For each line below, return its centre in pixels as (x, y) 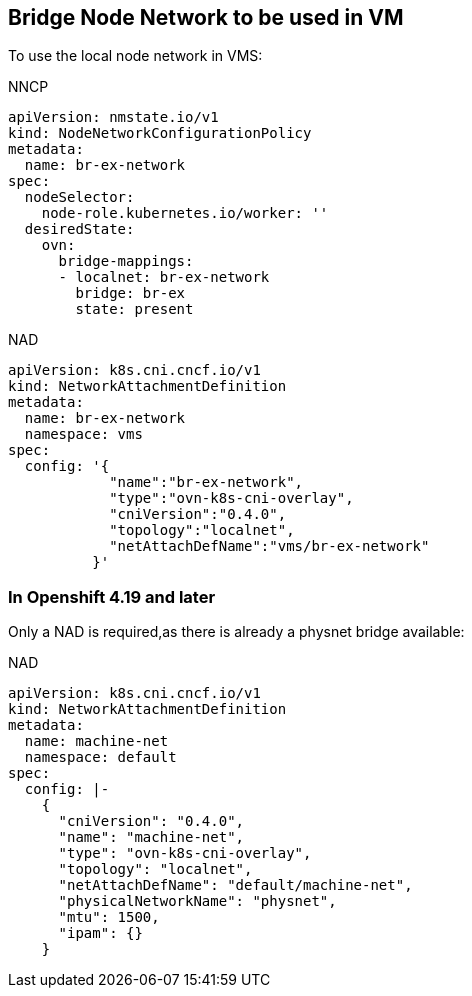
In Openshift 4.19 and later (112, 596)
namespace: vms (83, 434)
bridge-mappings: (126, 261)
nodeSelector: (79, 197)
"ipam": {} (100, 933)
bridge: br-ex (130, 293)
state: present (134, 309)
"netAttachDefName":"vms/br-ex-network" (269, 546)
